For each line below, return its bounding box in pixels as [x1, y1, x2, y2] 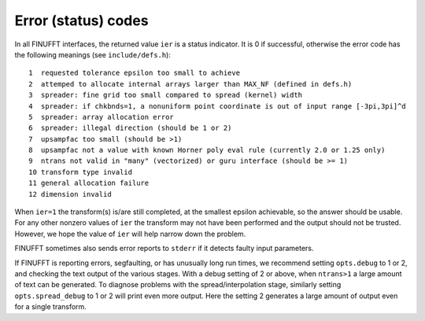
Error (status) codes [14, 12, 149, 29]
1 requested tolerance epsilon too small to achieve [28, 68, 240, 78]
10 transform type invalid [28, 168, 133, 176]
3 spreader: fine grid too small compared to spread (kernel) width [28, 90, 303, 100]
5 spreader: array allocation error [28, 113, 175, 121]
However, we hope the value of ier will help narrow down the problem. [14, 229, 246, 238]
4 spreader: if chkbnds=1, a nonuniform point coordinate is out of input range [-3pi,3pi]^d [28, 101, 407, 110]
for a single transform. [14, 302, 87, 312]
